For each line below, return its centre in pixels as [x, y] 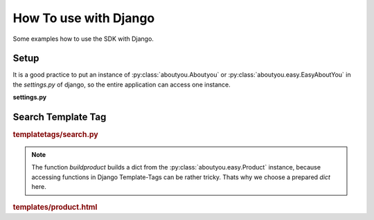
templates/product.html [55, 207]
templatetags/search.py [55, 135]
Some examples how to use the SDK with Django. [83, 39]
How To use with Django [84, 18]
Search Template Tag [60, 117]
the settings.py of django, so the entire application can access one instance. [122, 84]
